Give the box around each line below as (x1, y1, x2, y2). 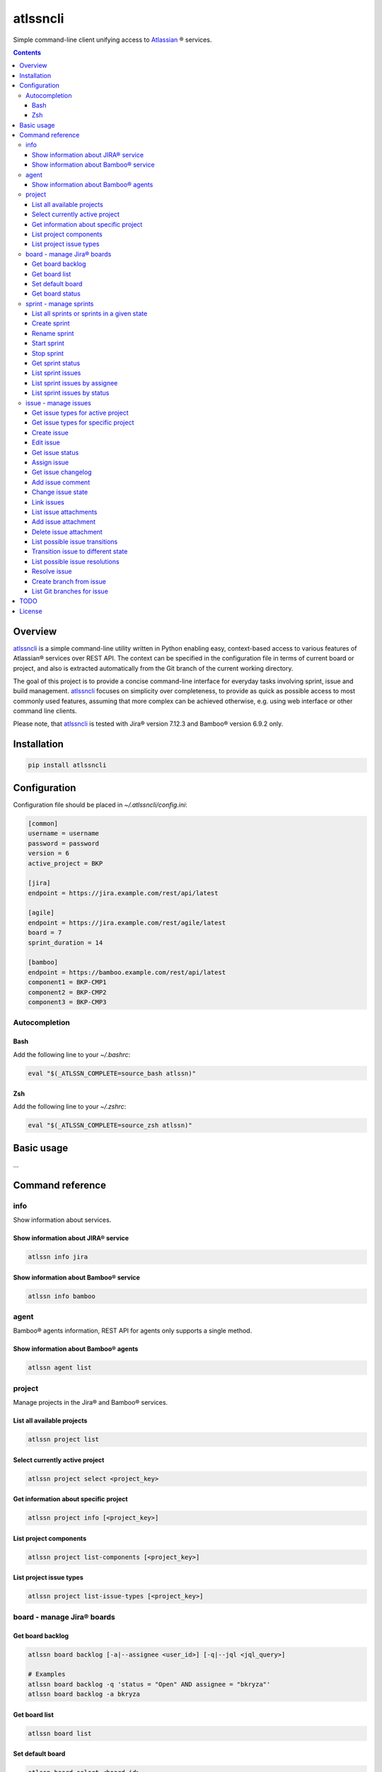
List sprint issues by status (32, 388, 110, 397)
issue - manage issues (25, 398, 91, 407)
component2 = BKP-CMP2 (28, 988, 107, 996)
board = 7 (28, 929, 62, 937)
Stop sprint (32, 349, 64, 357)
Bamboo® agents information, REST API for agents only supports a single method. (13, 1326, 253, 1335)
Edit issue (32, 438, 60, 447)
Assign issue (32, 458, 69, 466)
